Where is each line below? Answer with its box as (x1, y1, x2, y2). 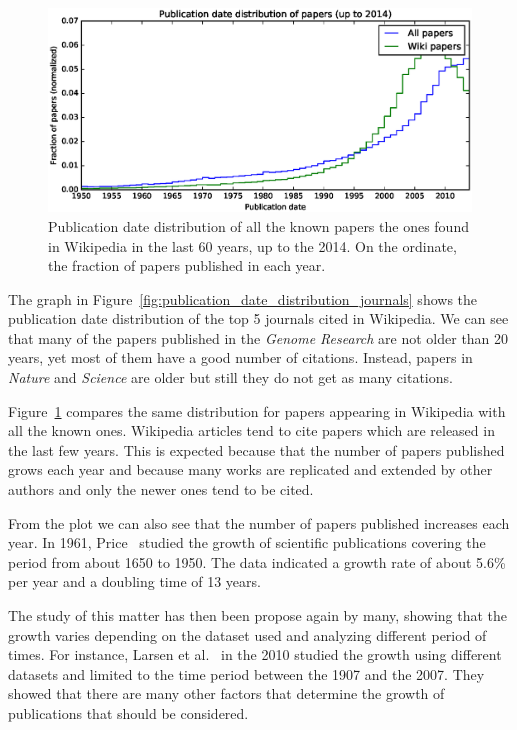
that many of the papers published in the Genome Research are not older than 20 (8, 327, 509, 348)
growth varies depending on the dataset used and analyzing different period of (8, 624, 487, 645)
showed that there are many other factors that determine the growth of (8, 683, 445, 704)
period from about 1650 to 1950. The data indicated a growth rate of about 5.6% (8, 551, 506, 572)
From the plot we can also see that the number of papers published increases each (8, 512, 510, 533)
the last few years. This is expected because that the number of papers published (8, 439, 505, 460)
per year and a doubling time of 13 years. (8, 571, 261, 592)
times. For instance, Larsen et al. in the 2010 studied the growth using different (8, 644, 502, 665)
